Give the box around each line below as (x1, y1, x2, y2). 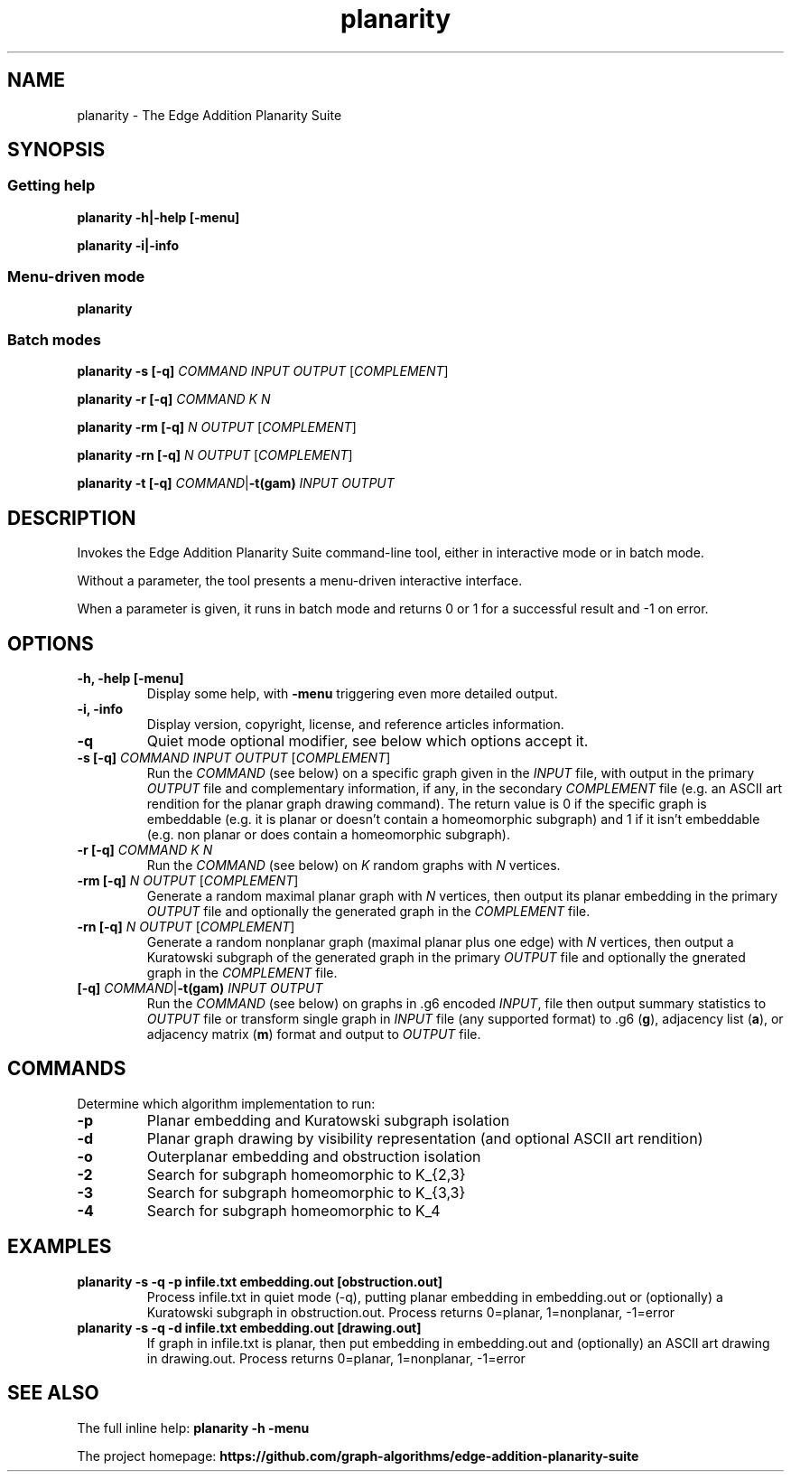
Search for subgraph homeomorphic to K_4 (146, 1201, 441, 1220)
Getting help (7, 176, 96, 195)
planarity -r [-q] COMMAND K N (77, 391, 271, 407)
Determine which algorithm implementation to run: (77, 1095, 376, 1111)
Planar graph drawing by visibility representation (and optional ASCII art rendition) (146, 1128, 703, 1147)
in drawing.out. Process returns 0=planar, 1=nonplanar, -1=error (146, 1350, 526, 1366)
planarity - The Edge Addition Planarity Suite (77, 107, 342, 123)
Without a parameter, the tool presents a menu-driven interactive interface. (77, 573, 523, 589)
